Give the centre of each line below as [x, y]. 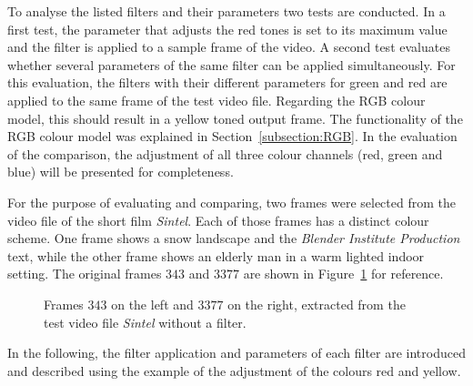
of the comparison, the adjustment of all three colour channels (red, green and [225, 153]
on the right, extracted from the [317, 304]
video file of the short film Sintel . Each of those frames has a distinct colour [218, 220]
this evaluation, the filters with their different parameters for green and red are [227, 82]
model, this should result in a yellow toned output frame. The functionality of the [235, 118]
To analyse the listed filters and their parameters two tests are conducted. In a [226, 11]
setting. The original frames [85, 274]
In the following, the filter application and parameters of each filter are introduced [236, 353]
